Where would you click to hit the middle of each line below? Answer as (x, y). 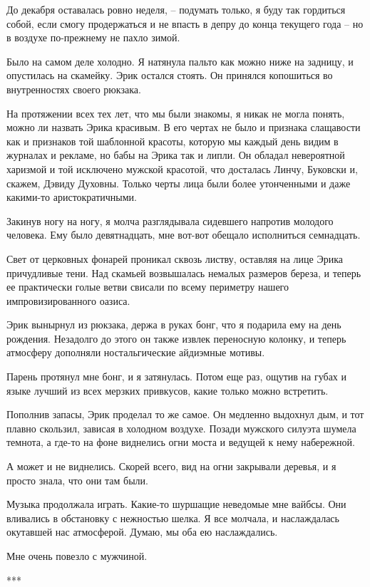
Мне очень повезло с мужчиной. (77, 556)
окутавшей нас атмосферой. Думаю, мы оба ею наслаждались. (142, 532)
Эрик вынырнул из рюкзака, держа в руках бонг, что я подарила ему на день (174, 324)
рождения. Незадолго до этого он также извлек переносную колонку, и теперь (176, 338)
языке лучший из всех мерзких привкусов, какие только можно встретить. (168, 390)
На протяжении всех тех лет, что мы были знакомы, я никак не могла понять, (176, 113)
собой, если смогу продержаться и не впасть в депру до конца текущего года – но (185, 23)
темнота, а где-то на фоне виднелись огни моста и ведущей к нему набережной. (181, 442)
